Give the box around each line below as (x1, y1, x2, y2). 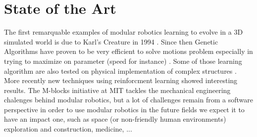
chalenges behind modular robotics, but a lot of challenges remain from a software (4, 94, 253, 105)
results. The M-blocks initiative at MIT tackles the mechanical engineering (4, 85, 231, 95)
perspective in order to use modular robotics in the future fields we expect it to (4, 104, 245, 114)
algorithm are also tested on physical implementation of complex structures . (4, 65, 237, 76)
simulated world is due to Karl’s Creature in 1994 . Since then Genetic (4, 36, 218, 46)
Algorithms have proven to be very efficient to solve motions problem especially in (4, 46, 253, 56)
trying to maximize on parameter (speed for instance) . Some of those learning (4, 55, 242, 66)
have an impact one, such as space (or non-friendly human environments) (4, 114, 226, 124)
